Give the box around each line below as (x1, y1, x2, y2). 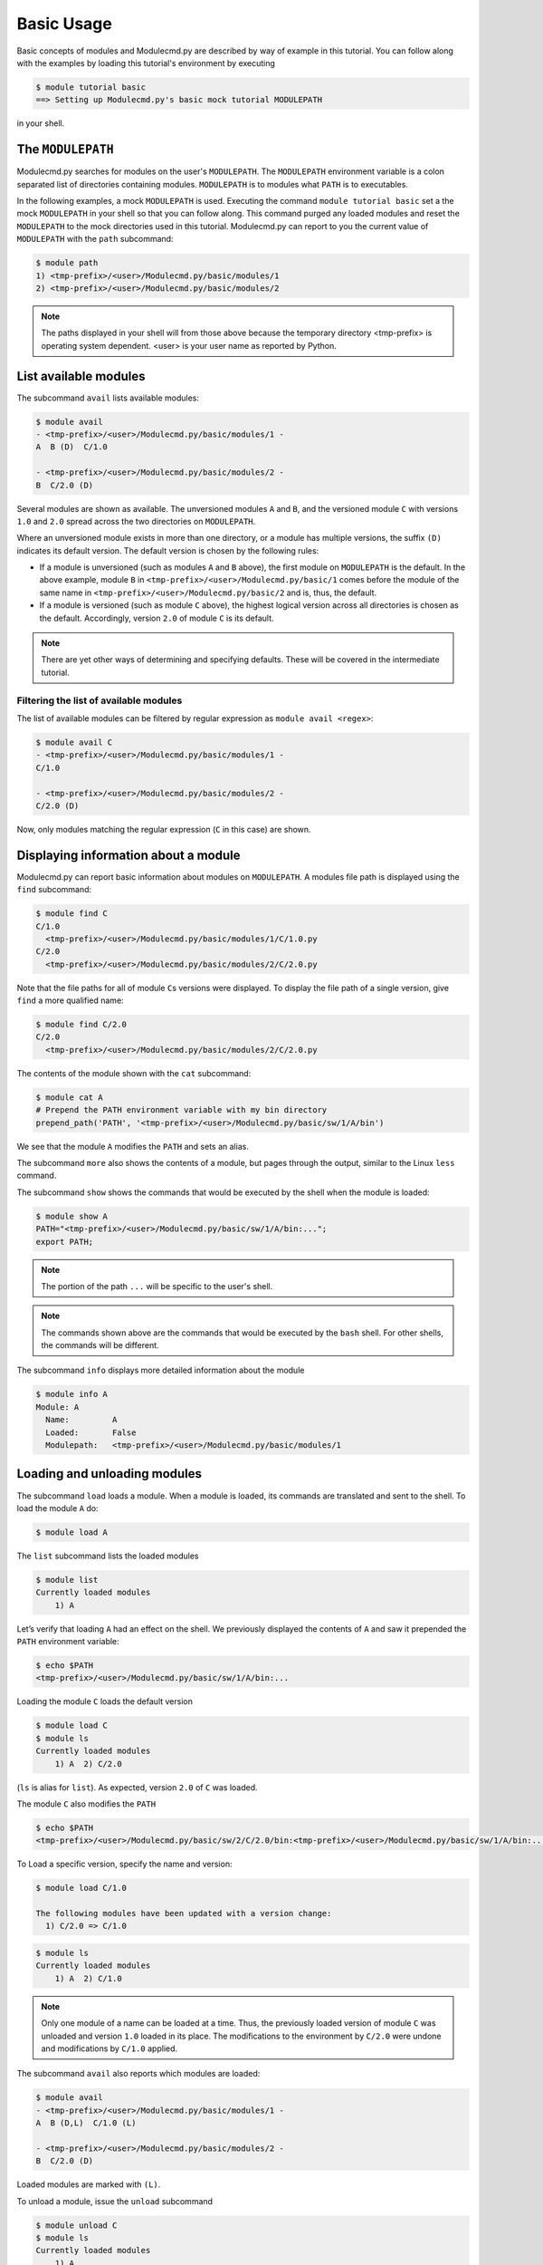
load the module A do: (16, 1502, 99, 1513)
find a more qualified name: (16, 995, 124, 1006)
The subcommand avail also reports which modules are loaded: (16, 2068, 261, 2079)
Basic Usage (16, 14, 112, 34)
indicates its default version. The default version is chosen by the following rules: (16, 545, 319, 556)
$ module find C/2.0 (35, 1019, 127, 1030)
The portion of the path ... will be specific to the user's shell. (41, 1280, 273, 1291)
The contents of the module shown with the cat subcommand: (16, 1067, 252, 1078)
